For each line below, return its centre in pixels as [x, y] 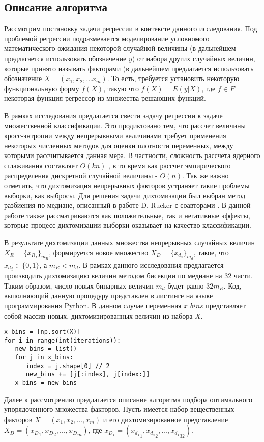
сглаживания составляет [41, 165]
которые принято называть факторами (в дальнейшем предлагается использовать [129, 68]
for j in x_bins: [44, 358]
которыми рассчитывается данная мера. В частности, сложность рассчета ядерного [132, 155]
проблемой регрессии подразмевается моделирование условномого [107, 38]
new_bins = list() [46, 349]
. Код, [232, 285]
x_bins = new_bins [46, 383]
